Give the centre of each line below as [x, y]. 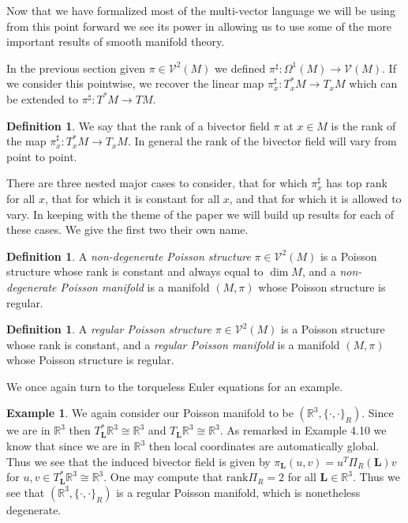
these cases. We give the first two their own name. [127, 230]
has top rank [357, 183]
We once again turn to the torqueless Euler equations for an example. [175, 386]
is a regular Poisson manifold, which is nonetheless [238, 492]
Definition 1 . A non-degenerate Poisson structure [129, 256]
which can [373, 83]
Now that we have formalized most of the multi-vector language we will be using [201, 10]
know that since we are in [68, 446]
